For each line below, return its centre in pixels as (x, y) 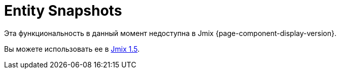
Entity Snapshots (63, 11)
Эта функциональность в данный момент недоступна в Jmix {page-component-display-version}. (170, 33)
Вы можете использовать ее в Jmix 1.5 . (72, 49)
